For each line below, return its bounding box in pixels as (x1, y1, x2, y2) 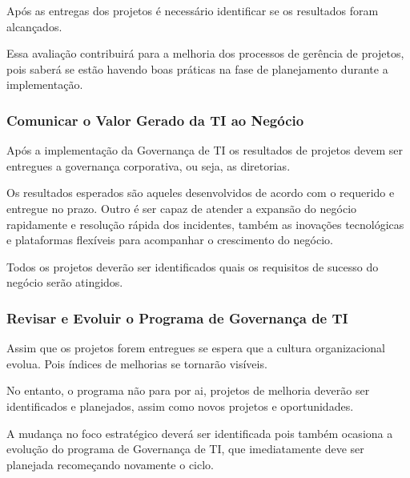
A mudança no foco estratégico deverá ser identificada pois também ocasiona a (6, 424, 393, 441)
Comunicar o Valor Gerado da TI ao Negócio (6, 110, 304, 130)
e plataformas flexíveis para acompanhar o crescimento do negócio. (6, 231, 333, 248)
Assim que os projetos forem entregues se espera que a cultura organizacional (6, 339, 385, 356)
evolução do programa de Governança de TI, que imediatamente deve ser (6, 440, 364, 457)
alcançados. (6, 18, 62, 34)
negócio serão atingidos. (6, 274, 123, 291)
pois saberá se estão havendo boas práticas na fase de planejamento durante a (6, 60, 388, 77)
